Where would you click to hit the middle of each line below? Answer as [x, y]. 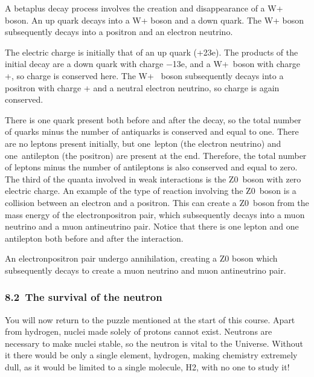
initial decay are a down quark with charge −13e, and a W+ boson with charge [153, 64]
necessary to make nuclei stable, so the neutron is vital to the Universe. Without [154, 343]
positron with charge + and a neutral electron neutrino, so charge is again [142, 87]
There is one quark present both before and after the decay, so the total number [153, 119]
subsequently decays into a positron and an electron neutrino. [119, 32]
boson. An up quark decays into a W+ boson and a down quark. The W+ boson [155, 20]
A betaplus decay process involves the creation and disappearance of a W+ [144, 8]
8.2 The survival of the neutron [84, 297]
